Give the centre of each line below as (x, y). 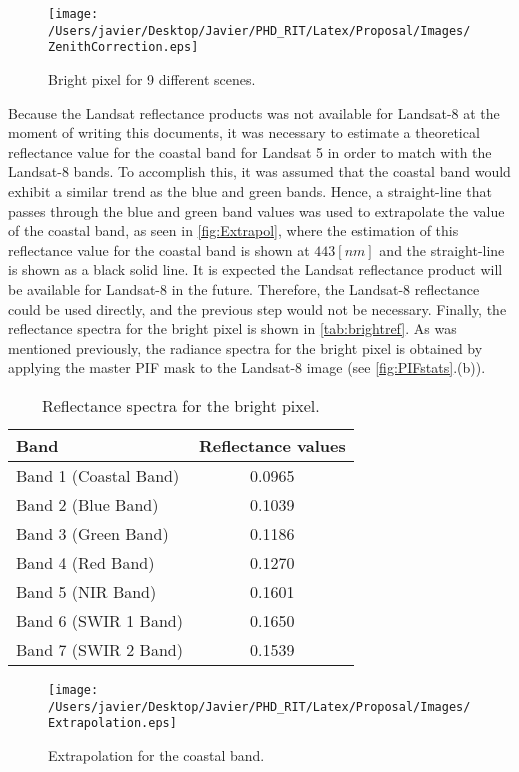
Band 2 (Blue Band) (87, 504)
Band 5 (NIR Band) (86, 591)
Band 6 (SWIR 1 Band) (99, 620)
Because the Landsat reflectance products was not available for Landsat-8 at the (254, 112)
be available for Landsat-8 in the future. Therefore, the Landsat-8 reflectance (244, 288)
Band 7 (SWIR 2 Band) (99, 649)
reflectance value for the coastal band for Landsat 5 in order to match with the (250, 151)
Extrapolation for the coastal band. (156, 754)
